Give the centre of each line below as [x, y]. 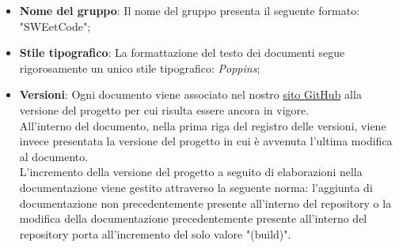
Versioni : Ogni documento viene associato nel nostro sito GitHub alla [190, 94]
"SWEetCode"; [55, 26]
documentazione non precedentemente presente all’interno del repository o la [205, 203]
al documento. [54, 156]
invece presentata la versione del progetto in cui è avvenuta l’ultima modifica [206, 141]
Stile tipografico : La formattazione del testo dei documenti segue [182, 53]
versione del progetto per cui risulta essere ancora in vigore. [164, 109]
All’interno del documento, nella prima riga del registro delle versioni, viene [203, 125]
